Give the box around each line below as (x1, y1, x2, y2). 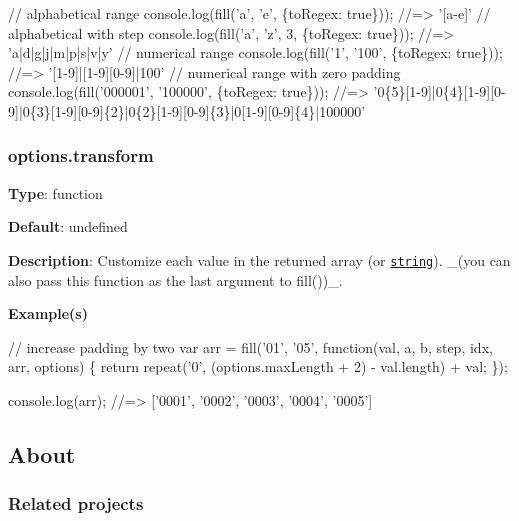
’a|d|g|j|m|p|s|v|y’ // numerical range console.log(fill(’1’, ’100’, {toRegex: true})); (8, 42, 503, 63)
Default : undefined (8, 216, 128, 237)
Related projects (8, 491, 144, 516)
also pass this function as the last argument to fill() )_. (8, 269, 343, 290)
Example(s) (8, 303, 88, 324)
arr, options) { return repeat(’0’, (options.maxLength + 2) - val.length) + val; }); (8, 356, 508, 377)
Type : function (8, 182, 103, 203)
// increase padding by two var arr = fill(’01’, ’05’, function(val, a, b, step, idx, (8, 336, 493, 357)
